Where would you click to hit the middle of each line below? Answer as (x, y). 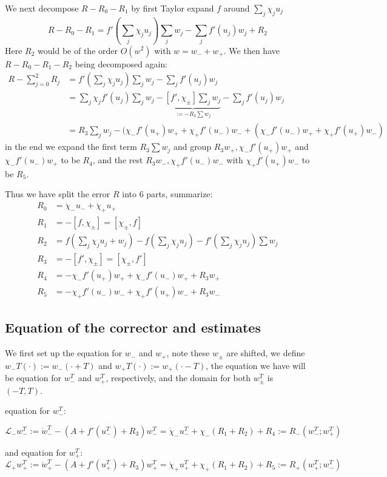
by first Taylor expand (173, 8)
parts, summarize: (180, 194)
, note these (188, 353)
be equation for (33, 378)
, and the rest (118, 160)
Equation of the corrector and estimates (133, 327)
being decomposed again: (121, 63)
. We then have (251, 50)
